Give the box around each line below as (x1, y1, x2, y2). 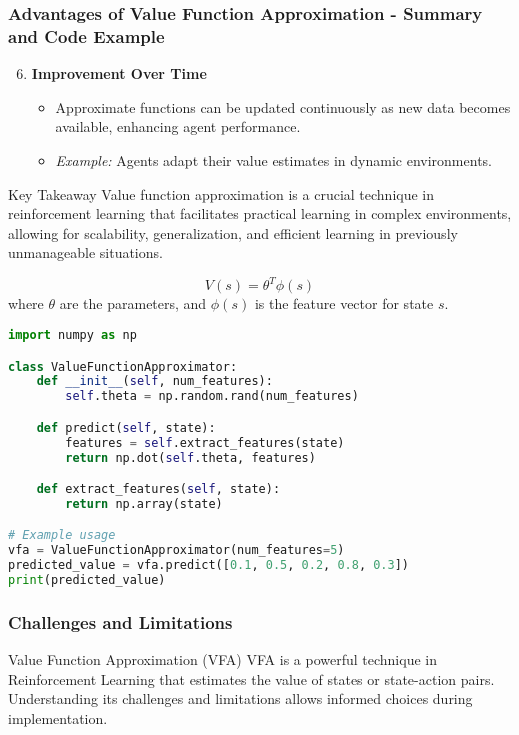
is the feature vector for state (254, 293, 434, 314)
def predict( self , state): (36, 420, 216, 435)
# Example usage (8, 528, 116, 543)
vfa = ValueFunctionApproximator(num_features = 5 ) (8, 543, 345, 558)
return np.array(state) (65, 496, 223, 511)
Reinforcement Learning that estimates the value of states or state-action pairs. (8, 668, 495, 689)
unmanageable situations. (8, 242, 163, 263)
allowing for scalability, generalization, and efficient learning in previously (8, 222, 458, 243)
